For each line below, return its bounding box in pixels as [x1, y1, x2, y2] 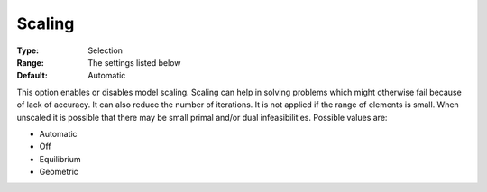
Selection [87, 45, 124, 56]
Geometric [39, 167, 78, 178]
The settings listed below [87, 57, 181, 68]
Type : [16, 45, 40, 56]
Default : [16, 70, 49, 81]
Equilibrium [39, 153, 81, 164]
